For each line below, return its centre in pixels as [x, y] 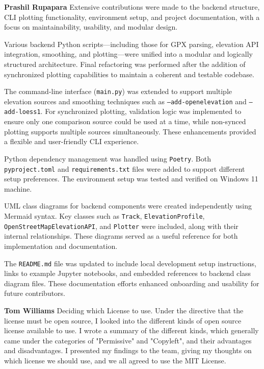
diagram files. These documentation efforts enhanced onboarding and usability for [132, 283]
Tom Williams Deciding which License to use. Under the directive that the [124, 310]
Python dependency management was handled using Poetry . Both [108, 158]
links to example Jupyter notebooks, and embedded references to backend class [128, 273]
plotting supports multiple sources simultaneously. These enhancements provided [130, 131]
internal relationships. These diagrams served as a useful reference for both [121, 236]
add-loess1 [22, 112]
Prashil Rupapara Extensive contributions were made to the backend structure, [132, 7]
